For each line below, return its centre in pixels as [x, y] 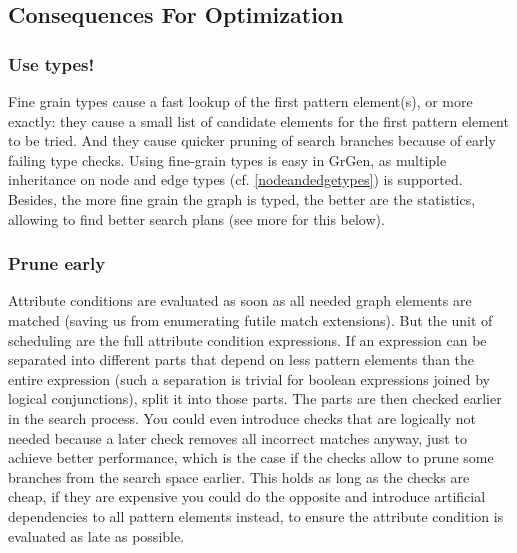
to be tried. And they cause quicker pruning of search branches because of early [252, 140]
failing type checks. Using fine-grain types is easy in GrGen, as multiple [227, 159]
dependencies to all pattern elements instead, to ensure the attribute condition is [256, 515]
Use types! [51, 63]
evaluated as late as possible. [96, 535]
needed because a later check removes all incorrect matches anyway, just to [237, 437]
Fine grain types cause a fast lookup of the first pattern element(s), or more [240, 101]
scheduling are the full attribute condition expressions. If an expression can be [247, 339]
